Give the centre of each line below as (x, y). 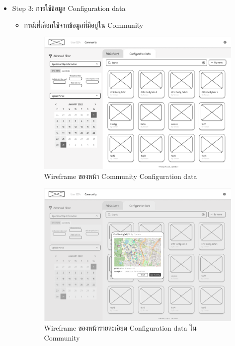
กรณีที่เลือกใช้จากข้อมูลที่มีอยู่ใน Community (84, 25)
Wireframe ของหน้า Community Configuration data (120, 176)
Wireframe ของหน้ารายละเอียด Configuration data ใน (120, 328)
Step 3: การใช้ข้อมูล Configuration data (69, 8)
